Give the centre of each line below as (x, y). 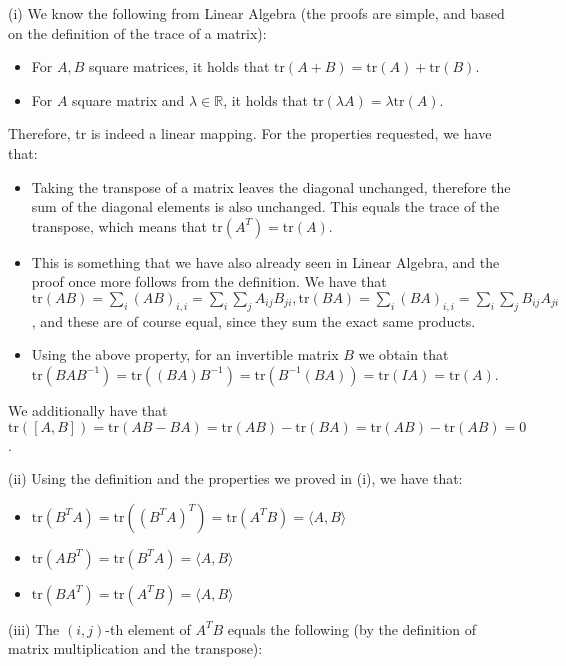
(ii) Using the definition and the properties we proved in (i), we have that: (235, 478)
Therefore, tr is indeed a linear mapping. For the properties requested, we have (250, 133)
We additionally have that (88, 409)
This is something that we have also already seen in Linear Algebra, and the (265, 261)
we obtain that (403, 354)
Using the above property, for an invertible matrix (185, 354)
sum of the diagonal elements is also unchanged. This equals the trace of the (265, 206)
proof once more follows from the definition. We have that (209, 281)
